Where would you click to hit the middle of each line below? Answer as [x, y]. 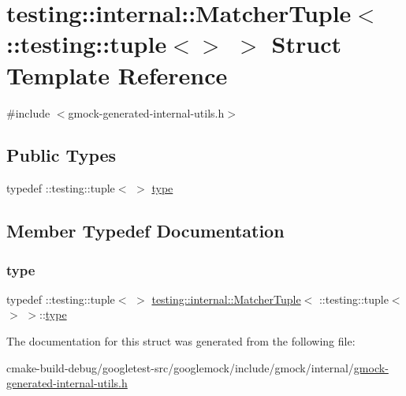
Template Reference [117, 75]
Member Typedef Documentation [145, 231]
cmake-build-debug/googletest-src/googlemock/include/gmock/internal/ [180, 367]
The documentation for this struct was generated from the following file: [181, 341]
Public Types [61, 155]
